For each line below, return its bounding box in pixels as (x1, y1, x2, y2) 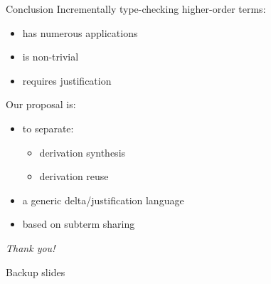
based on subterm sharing (22, 216, 135, 231)
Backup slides (6, 264, 65, 279)
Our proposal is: (6, 97, 76, 112)
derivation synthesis (39, 144, 126, 159)
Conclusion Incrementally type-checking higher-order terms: (6, 1, 266, 16)
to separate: (22, 120, 74, 135)
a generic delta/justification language (22, 192, 184, 207)
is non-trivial (22, 49, 79, 64)
